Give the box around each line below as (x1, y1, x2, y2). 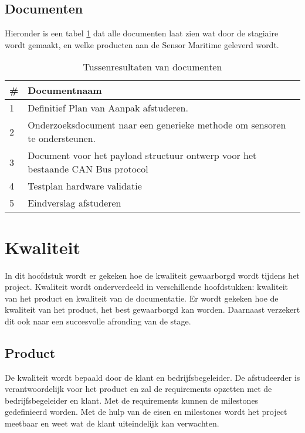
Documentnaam (28, 83, 102, 97)
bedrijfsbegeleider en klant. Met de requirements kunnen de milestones (5, 394, 259, 406)
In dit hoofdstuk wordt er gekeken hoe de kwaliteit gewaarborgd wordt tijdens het (5, 269, 300, 281)
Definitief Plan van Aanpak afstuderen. (28, 101, 188, 115)
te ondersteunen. (28, 131, 96, 146)
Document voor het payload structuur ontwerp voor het (28, 148, 257, 163)
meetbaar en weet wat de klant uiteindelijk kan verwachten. (5, 417, 219, 429)
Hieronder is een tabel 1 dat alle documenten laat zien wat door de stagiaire (5, 27, 279, 39)
